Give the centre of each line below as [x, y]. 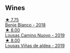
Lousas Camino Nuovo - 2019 [35, 35]
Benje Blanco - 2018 [25, 25]
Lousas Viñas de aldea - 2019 [35, 45]
